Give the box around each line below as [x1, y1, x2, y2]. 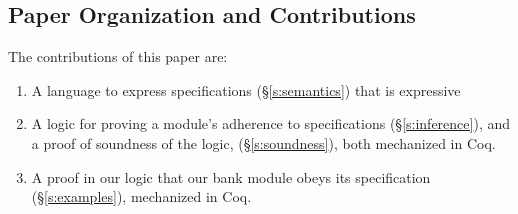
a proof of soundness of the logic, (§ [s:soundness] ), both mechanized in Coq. [31, 132, 496, 153]
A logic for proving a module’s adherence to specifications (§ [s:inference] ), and [31, 113, 511, 134]
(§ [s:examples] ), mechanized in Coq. [31, 186, 252, 207]
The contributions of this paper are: [8, 46, 228, 67]
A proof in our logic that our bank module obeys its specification [31, 166, 431, 187]
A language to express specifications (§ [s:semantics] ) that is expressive [31, 79, 461, 100]
